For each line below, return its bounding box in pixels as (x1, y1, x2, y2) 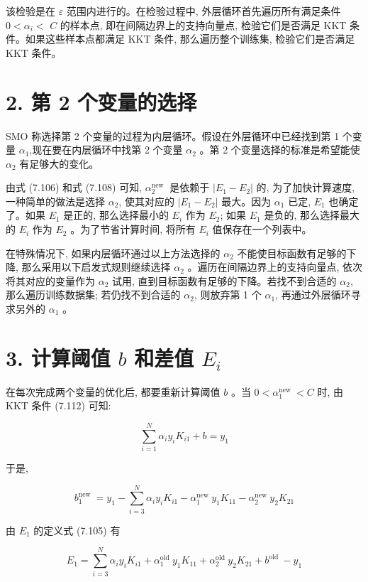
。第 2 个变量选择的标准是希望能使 (199, 142, 360, 157)
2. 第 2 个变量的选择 (6, 87, 197, 116)
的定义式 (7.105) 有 (33, 522, 121, 537)
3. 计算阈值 (6, 343, 111, 372)
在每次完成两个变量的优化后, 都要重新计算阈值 (6, 384, 221, 399)
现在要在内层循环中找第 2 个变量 (32, 142, 183, 157)
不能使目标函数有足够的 (237, 245, 347, 260)
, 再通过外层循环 (275, 287, 351, 302)
